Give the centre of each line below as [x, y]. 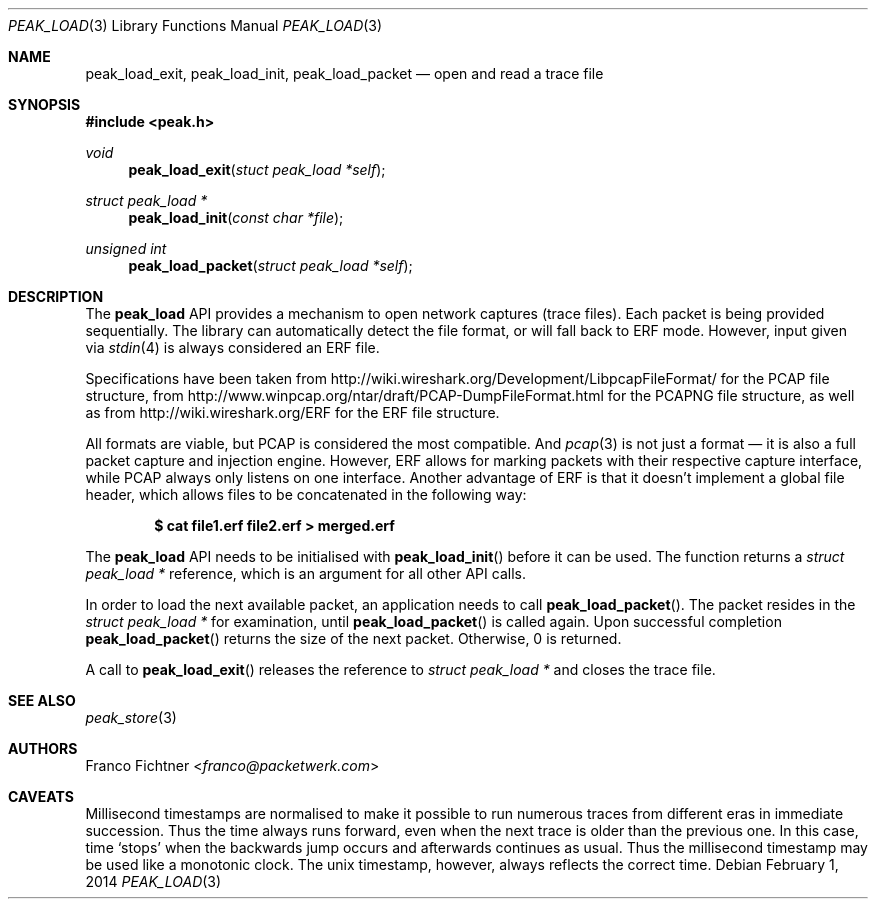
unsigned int [126, 248]
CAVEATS [41, 796]
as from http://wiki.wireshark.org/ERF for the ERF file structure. [292, 412]
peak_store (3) [131, 717]
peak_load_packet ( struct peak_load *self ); [270, 265]
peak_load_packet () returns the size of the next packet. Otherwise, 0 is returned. [353, 638]
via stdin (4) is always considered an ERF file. [232, 347]
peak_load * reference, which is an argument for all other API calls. [305, 573]
